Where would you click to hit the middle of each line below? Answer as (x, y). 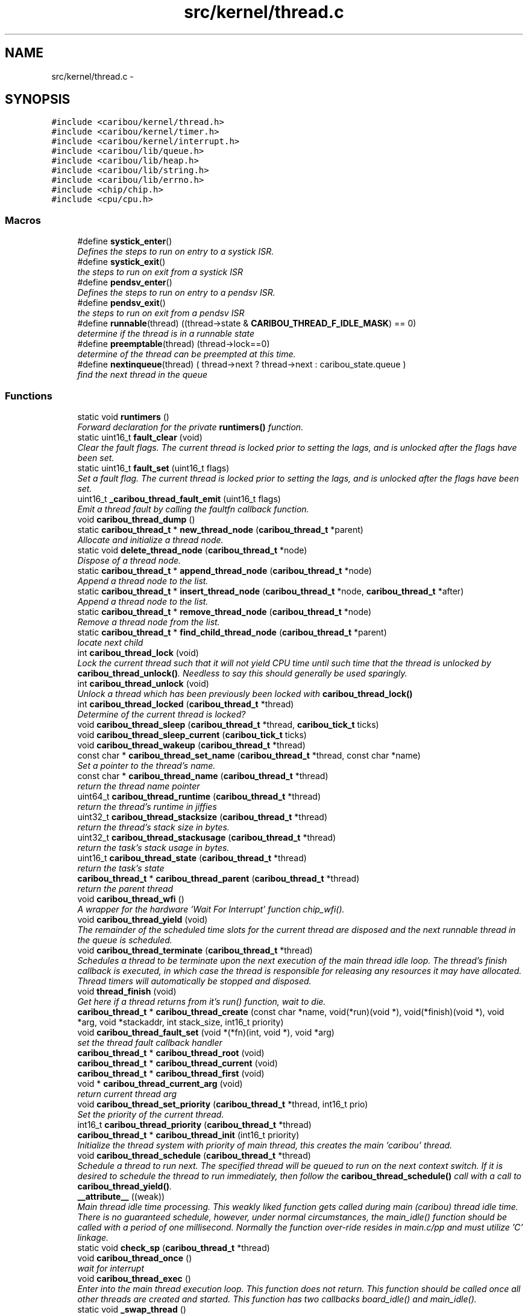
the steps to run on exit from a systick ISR (160, 272)
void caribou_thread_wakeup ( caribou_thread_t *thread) (191, 745)
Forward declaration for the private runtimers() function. (190, 427)
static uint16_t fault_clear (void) (140, 437)
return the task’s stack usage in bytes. (153, 847)
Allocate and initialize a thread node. (150, 540)
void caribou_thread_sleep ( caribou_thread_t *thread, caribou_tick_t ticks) (228, 724)
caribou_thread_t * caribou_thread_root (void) (171, 1052)
